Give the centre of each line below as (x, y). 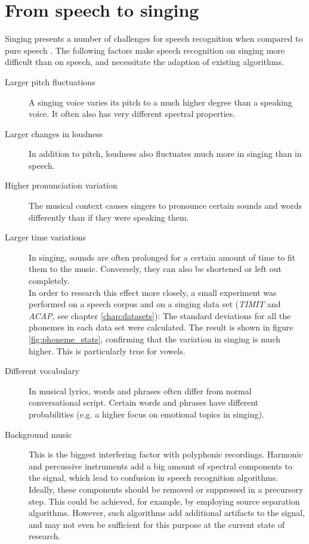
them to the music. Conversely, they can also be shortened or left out (155, 269)
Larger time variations (46, 237)
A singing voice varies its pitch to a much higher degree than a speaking (160, 102)
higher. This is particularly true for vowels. (107, 350)
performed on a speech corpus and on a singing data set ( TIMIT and (155, 304)
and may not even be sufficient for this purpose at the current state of (157, 524)
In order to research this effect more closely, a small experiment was (153, 292)
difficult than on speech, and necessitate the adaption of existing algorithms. (144, 62)
